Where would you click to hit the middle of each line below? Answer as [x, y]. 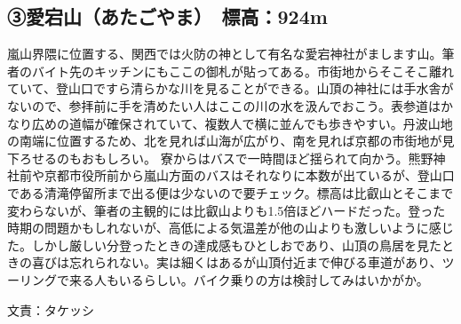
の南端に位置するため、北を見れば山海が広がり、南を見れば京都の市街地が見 [231, 141]
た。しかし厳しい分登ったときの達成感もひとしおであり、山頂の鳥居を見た [224, 245]
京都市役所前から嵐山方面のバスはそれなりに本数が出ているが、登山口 [249, 175]
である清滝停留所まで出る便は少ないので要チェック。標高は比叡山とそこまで [230, 192]
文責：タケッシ [51, 309]
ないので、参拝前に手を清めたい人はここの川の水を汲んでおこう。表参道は [224, 105]
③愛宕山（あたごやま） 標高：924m [167, 16]
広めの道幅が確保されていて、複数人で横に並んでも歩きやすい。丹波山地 [242, 123]
